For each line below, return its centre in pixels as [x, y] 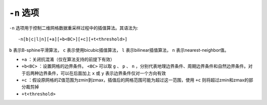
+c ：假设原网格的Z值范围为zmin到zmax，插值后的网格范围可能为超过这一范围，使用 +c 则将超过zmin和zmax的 [135, 80]
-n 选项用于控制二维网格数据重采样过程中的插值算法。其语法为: [74, 28]
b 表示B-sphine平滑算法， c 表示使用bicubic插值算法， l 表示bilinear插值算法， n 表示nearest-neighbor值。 [119, 50]
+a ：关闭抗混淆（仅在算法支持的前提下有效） [68, 59]
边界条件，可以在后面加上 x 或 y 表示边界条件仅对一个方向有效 [102, 73]
